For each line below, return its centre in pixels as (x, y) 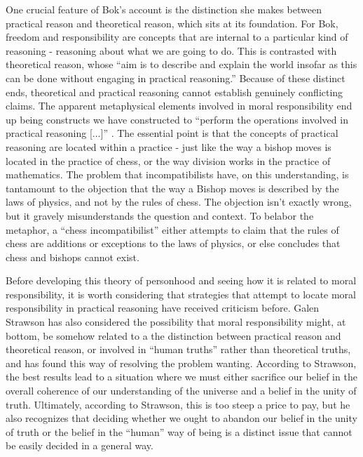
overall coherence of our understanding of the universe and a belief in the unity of (181, 391)
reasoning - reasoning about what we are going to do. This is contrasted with (171, 50)
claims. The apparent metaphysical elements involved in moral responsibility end (179, 106)
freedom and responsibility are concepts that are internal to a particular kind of (177, 37)
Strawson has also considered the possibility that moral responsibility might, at (176, 322)
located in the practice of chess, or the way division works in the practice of (168, 160)
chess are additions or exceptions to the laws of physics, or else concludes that (173, 243)
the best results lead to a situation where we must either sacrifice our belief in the (181, 377)
